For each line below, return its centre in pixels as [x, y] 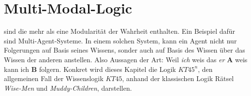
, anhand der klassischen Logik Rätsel [178, 78]
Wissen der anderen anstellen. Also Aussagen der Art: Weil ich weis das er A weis [126, 59]
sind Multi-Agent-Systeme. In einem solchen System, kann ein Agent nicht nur [120, 40]
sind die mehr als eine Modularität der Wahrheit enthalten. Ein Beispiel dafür [120, 31]
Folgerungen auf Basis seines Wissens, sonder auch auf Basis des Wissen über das [125, 50]
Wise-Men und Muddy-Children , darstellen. [68, 88]
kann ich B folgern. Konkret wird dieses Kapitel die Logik [90, 69]
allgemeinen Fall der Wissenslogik [54, 78]
